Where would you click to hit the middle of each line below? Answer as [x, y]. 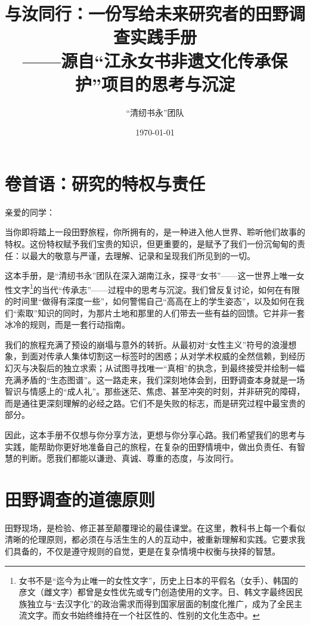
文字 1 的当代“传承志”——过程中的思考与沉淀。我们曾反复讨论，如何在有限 [156, 288]
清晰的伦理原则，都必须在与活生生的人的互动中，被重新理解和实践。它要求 [151, 539]
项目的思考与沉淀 [168, 83]
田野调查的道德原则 [80, 499]
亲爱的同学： [30, 212]
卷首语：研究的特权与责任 [105, 183]
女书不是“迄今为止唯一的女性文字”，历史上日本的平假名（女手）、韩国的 [159, 580]
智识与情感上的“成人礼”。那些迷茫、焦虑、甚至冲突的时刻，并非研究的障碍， [155, 391]
